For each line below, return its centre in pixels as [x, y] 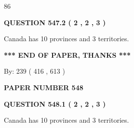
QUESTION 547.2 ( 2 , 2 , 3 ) [55, 22]
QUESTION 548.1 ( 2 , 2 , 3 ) [55, 104]
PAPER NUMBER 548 [44, 87]
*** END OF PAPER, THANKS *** [67, 55]
